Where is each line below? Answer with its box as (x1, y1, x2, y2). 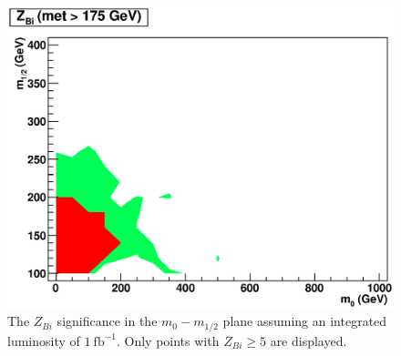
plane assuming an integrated (222, 311, 387, 331)
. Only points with (116, 331, 220, 350)
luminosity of (7, 331, 80, 350)
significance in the (57, 311, 158, 331)
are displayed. (270, 331, 347, 350)
